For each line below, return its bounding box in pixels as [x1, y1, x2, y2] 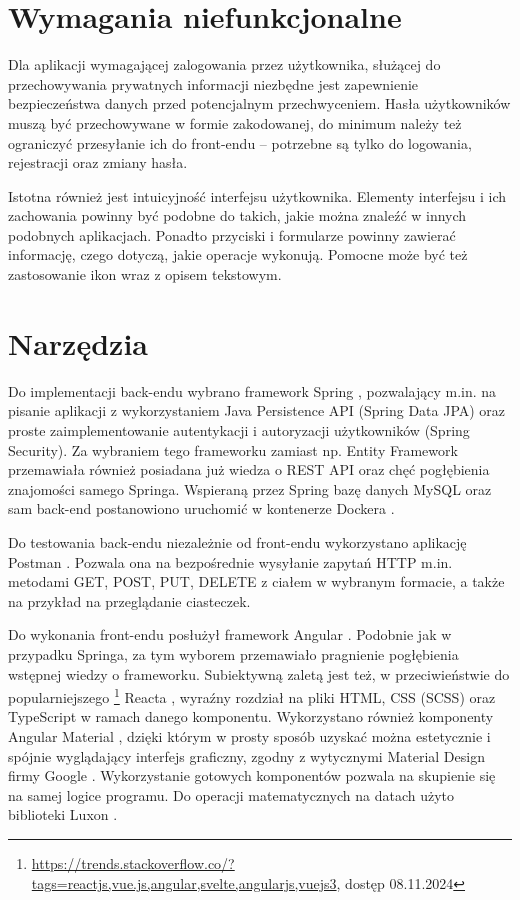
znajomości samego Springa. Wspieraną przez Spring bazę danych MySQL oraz [8, 478, 492, 499]
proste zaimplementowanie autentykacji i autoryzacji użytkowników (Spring [8, 419, 470, 440]
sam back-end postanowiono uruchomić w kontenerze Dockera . [8, 498, 395, 519]
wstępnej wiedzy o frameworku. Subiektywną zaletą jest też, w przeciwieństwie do [8, 663, 510, 684]
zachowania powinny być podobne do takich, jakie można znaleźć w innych [8, 205, 467, 226]
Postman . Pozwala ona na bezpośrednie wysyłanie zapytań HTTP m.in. [8, 551, 453, 572]
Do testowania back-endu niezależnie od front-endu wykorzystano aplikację [8, 531, 467, 552]
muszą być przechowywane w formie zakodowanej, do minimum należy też [8, 112, 462, 133]
